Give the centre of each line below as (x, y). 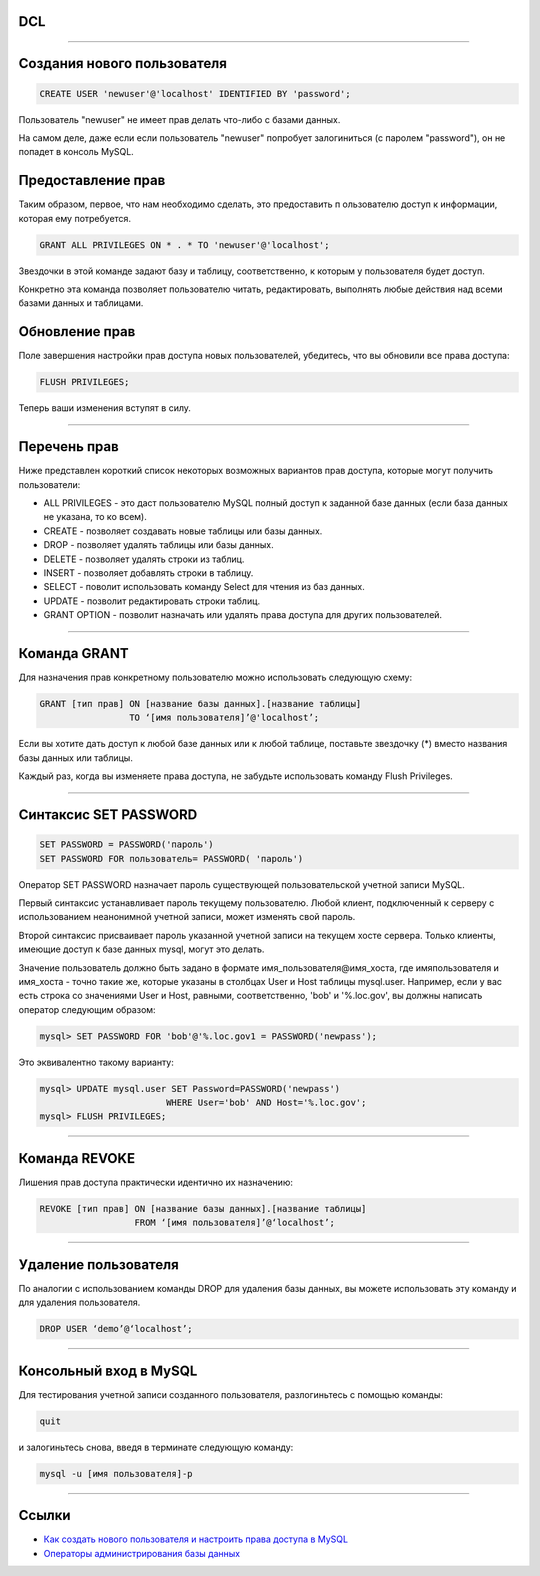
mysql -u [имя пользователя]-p (116, 1473)
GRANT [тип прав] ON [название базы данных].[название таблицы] (200, 704)
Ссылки (44, 1515)
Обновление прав (77, 331)
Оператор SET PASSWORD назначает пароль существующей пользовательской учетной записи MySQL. (241, 884)
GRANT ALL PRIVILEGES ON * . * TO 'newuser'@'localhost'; (184, 244)
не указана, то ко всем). (95, 517)
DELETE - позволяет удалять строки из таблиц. (144, 559)
